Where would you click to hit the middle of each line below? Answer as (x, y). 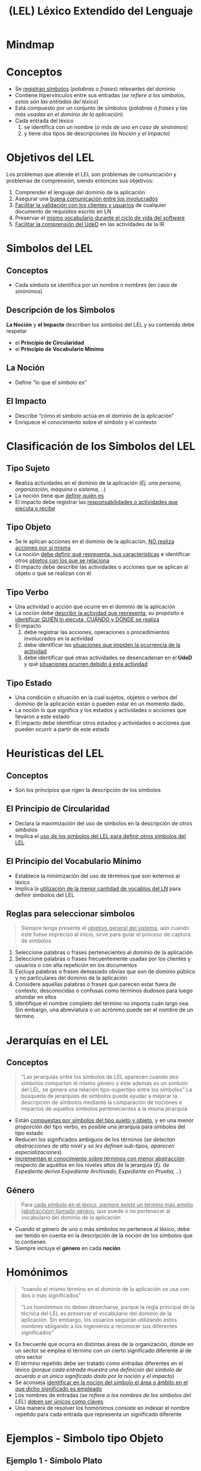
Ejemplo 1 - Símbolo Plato (54, 1461)
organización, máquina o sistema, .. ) (60, 489)
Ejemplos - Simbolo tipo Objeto (85, 1439)
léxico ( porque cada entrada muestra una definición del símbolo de (98, 1370)
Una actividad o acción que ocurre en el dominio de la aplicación (95, 607)
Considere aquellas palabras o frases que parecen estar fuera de (95, 984)
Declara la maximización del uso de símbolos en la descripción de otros (103, 823)
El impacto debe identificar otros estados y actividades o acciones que (103, 723)
